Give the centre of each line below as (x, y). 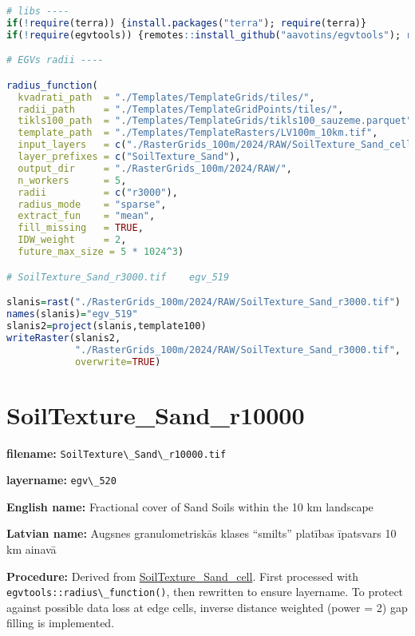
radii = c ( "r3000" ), (98, 192)
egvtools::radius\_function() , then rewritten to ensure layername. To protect (205, 592)
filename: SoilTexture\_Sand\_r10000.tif (117, 453)
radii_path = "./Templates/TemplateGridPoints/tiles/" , (181, 109)
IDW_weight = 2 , (72, 240)
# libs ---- (38, 11)
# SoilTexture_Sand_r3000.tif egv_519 (118, 277)
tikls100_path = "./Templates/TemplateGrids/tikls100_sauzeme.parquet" (215, 121)
